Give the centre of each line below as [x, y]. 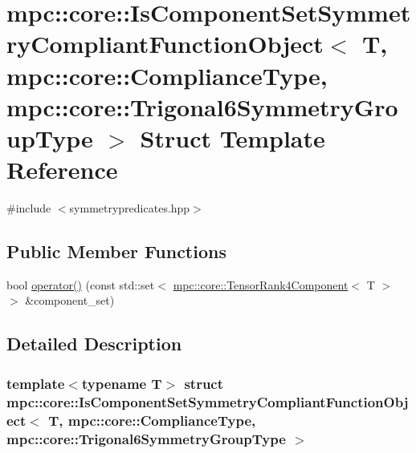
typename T [122, 383]
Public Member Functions [116, 251]
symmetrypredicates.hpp [130, 208]
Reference [62, 170]
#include [29, 208]
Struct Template [232, 138]
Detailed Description [94, 344]
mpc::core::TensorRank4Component [261, 284]
